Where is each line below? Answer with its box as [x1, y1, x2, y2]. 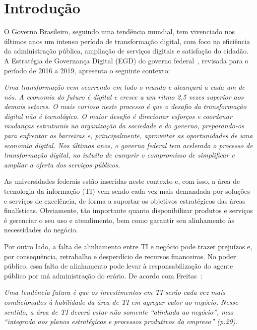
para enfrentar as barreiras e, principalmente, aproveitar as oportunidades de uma [4, 130, 253, 141]
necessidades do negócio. [4, 224, 78, 235]
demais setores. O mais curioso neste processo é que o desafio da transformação [4, 101, 247, 111]
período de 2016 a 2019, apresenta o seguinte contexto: [4, 65, 170, 75]
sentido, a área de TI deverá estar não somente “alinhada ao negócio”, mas [4, 306, 234, 317]
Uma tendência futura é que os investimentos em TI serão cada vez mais [4, 287, 225, 297]
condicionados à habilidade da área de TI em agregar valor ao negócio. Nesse [4, 296, 238, 307]
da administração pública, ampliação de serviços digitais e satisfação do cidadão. [4, 46, 249, 56]
